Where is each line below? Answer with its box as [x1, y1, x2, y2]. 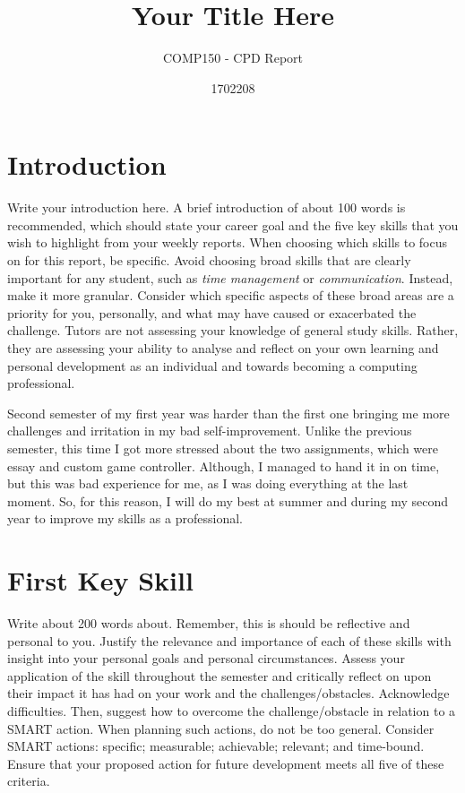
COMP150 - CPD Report [163, 48, 303, 67]
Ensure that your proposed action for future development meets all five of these [7, 754, 444, 772]
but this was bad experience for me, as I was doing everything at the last [7, 474, 409, 493]
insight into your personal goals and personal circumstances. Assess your [7, 649, 405, 668]
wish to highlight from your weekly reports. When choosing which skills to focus [7, 233, 448, 252]
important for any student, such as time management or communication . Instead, [7, 268, 453, 287]
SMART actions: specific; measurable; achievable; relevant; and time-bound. [7, 737, 425, 755]
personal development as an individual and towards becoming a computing [7, 356, 418, 375]
